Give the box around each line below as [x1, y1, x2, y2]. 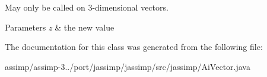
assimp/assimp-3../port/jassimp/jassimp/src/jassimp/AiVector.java [5, 60, 250, 72]
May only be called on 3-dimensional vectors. [5, 1, 169, 13]
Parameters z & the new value [5, 21, 115, 33]
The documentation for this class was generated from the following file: [5, 41, 263, 53]
